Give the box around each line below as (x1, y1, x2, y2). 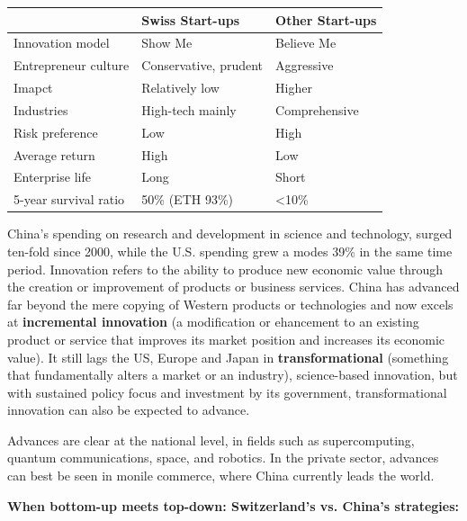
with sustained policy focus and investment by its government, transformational (7, 382, 447, 401)
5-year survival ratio (13, 190, 125, 209)
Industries (13, 100, 68, 119)
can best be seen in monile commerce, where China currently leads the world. (7, 466, 435, 485)
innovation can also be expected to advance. (7, 400, 250, 419)
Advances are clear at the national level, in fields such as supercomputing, (7, 430, 415, 449)
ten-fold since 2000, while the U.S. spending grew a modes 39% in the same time (7, 241, 453, 260)
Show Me (141, 33, 193, 52)
